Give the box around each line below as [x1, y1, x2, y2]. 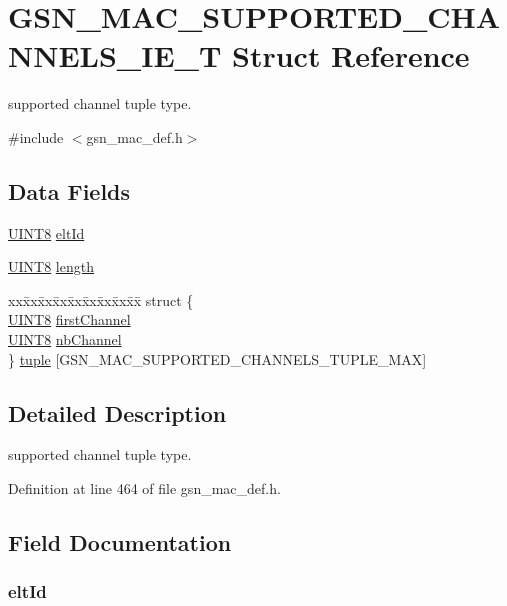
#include [8, 126, 64, 147]
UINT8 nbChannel [8, 329, 122, 350]
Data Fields [8, 175, 131, 206]
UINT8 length [8, 256, 94, 277]
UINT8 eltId [8, 222, 85, 243]
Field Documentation [8, 527, 232, 558]
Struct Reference [232, 35, 470, 76]
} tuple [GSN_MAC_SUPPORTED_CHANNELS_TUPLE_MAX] [8, 348, 427, 369]
